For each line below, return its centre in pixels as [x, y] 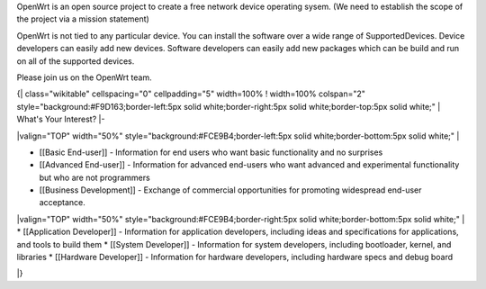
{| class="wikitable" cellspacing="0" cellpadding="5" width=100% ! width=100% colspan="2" [191, 94]
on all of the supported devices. [76, 61]
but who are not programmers [94, 177]
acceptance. [62, 203]
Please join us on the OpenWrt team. [84, 77]
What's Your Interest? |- [61, 119]
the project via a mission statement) [83, 19]
